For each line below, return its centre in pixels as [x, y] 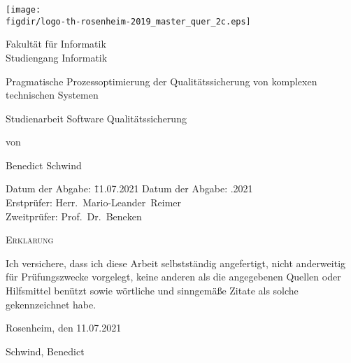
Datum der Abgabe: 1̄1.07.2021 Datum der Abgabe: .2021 [129, 188]
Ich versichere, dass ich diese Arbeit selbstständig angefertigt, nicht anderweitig [176, 263]
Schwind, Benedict [45, 351]
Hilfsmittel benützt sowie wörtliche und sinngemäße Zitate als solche [152, 291]
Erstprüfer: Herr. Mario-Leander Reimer [94, 202]
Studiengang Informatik [57, 57]
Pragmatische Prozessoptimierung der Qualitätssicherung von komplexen [162, 81]
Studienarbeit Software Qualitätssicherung [96, 118]
